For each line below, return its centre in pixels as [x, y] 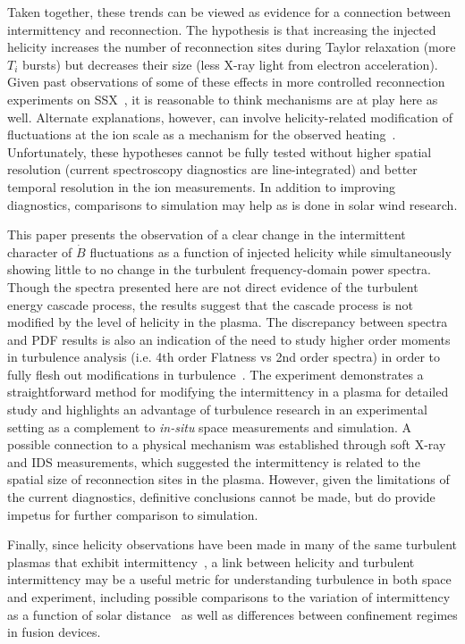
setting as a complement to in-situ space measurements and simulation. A [210, 427]
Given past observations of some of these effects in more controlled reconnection [226, 82]
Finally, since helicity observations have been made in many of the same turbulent [232, 544]
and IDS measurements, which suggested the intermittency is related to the [214, 461]
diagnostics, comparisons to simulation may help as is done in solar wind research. [232, 204]
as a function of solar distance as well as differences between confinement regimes [232, 614]
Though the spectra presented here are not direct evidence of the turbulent [213, 286]
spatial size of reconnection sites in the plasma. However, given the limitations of [228, 479]
